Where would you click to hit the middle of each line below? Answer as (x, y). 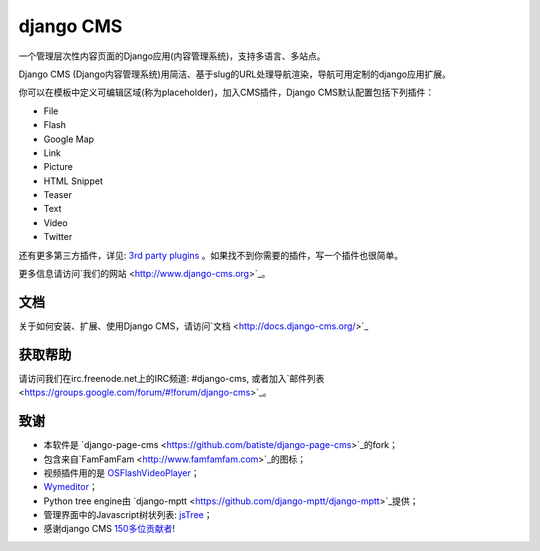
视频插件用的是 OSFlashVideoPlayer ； (121, 472)
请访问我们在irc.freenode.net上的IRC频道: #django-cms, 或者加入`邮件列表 (171, 378)
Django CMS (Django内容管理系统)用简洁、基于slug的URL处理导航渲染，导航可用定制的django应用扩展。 (235, 74)
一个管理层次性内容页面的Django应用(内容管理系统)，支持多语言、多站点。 (172, 56)
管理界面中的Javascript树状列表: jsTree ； (128, 515)
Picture (58, 167)
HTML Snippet (73, 181)
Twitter (58, 237)
